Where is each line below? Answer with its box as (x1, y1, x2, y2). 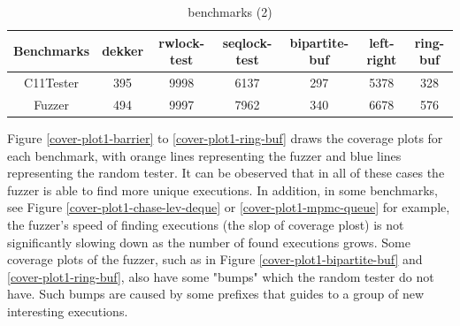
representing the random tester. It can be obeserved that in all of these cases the (7, 163, 445, 182)
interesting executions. (7, 301, 128, 320)
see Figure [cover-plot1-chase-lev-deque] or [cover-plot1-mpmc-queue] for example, (7, 198, 450, 216)
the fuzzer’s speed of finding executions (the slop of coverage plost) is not (7, 215, 404, 233)
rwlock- (158, 33, 205, 51)
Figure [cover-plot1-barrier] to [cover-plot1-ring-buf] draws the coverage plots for (7, 128, 443, 147)
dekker (102, 42, 144, 60)
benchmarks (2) (188, 3, 272, 20)
